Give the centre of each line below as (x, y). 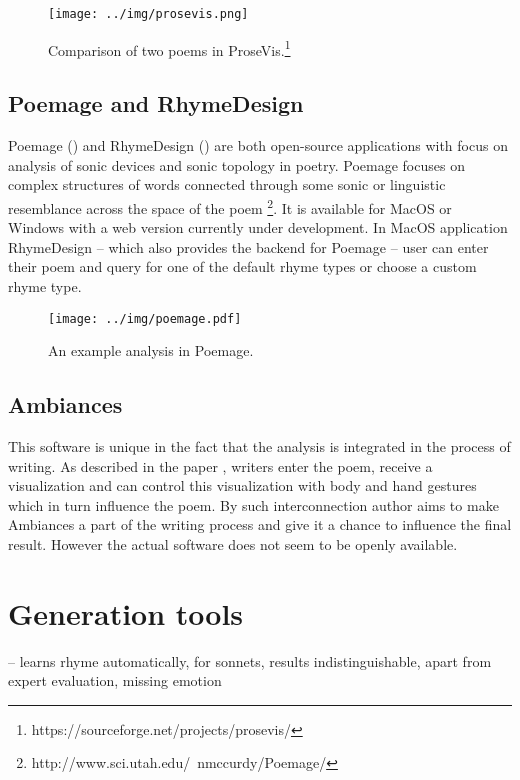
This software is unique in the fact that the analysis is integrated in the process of (259, 445)
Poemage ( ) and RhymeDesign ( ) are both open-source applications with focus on (258, 145)
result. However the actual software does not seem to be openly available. (233, 543)
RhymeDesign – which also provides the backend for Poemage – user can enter (248, 246)
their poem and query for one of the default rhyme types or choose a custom (242, 266)
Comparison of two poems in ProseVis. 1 (169, 48)
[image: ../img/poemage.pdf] (145, 318)
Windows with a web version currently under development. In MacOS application (258, 227)
